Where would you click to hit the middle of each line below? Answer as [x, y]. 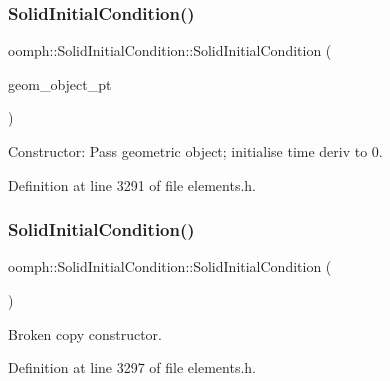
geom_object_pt [60, 83]
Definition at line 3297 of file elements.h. [132, 367]
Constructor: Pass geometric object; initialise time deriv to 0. [195, 151]
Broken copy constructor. [85, 333]
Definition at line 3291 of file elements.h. [132, 184]
